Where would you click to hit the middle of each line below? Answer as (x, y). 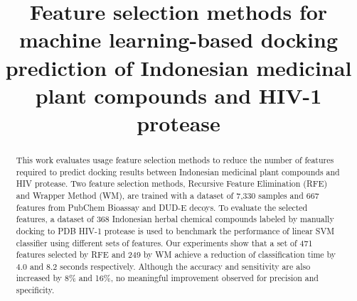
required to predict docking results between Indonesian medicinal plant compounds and (178, 171)
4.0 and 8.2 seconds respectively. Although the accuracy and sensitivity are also (163, 266)
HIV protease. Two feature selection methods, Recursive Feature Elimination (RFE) (172, 184)
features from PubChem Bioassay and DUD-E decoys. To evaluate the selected (162, 207)
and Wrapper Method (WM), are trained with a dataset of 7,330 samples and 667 (167, 195)
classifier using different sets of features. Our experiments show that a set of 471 (164, 242)
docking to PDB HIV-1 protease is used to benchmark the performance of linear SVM (175, 230)
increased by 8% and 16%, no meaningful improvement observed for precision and (167, 278)
